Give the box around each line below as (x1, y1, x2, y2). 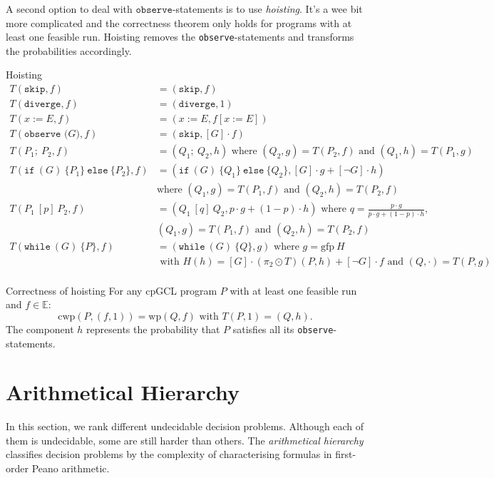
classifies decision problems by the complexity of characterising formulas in (6, 447, 332, 462)
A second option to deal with (6, 1, 133, 16)
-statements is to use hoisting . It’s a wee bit (172, 1, 363, 16)
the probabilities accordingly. (6, 43, 132, 58)
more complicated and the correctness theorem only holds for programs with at (6, 15, 352, 30)
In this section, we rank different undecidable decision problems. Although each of (6, 419, 364, 434)
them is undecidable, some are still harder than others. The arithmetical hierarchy (6, 432, 364, 447)
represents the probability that (86, 321, 220, 336)
